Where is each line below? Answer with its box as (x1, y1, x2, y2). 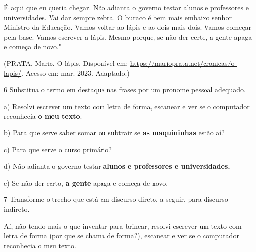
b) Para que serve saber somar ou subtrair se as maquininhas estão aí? (4, 127, 225, 137)
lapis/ (4, 67, 22, 78)
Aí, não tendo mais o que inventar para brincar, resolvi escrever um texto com (4, 220, 242, 231)
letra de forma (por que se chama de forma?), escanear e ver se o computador (4, 230, 239, 241)
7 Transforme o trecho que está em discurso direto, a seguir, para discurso (4, 194, 228, 204)
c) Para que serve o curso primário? (4, 144, 112, 154)
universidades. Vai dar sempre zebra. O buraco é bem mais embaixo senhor (4, 12, 232, 22)
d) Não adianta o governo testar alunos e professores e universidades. (4, 161, 230, 171)
